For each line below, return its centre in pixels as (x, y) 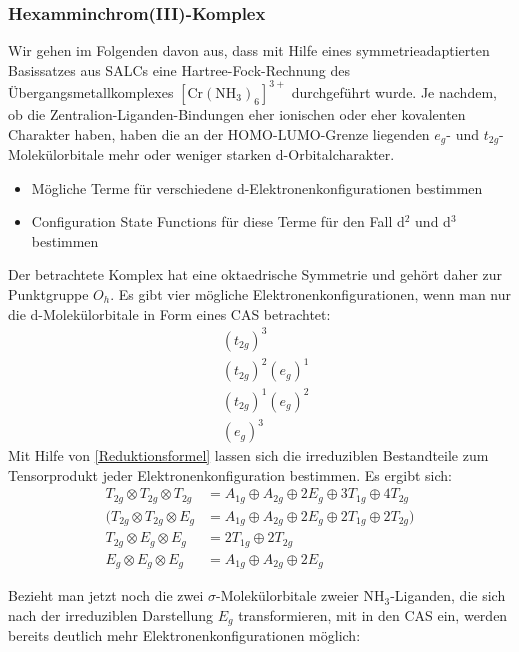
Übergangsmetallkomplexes (91, 91)
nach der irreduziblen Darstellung (111, 614)
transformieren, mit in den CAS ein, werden (373, 614)
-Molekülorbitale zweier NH (300, 595)
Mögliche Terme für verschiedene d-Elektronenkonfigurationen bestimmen (257, 187)
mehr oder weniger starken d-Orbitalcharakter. (251, 153)
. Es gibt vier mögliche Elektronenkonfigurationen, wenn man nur (311, 293)
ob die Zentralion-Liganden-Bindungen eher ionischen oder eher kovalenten (237, 113)
